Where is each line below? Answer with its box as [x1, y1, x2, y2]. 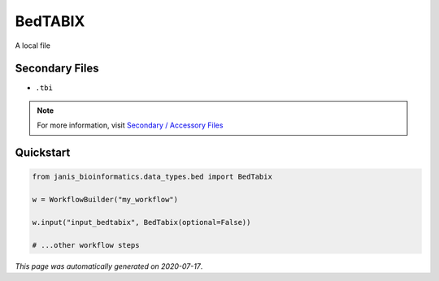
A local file [15, 41, 50, 50]
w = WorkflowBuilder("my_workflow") [32, 195, 179, 205]
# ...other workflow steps [32, 240, 140, 249]
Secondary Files [15, 62, 99, 76]
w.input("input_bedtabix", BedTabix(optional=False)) [32, 218, 251, 227]
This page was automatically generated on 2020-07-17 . [15, 261, 203, 271]
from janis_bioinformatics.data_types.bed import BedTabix [32, 172, 272, 182]
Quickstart [15, 146, 71, 160]
